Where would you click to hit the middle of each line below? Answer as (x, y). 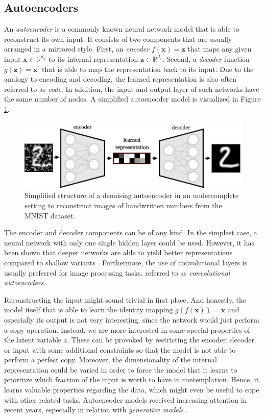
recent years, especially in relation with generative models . (96, 410)
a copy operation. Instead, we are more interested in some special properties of (127, 329)
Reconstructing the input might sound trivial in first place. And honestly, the (125, 299)
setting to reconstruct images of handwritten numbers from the (123, 205)
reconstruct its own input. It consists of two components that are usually (118, 39)
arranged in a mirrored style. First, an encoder (77, 49)
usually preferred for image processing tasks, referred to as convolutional (117, 272)
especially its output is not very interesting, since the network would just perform (132, 319)
